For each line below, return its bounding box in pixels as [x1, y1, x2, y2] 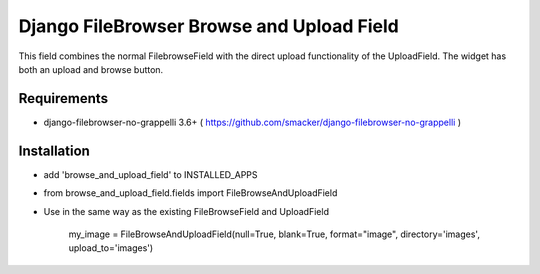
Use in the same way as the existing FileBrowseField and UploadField [43, 205, 330, 217]
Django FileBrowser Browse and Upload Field [18, 15, 399, 37]
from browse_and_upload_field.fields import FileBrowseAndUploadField [43, 187, 338, 199]
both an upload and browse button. [18, 63, 164, 75]
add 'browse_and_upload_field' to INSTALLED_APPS [43, 168, 259, 180]
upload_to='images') [68, 242, 154, 254]
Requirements [18, 90, 109, 107]
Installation [18, 142, 90, 159]
